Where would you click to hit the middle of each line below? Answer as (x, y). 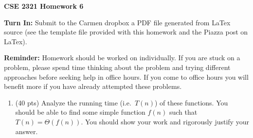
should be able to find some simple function (80, 112)
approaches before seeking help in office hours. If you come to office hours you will (126, 77)
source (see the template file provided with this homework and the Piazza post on (126, 32)
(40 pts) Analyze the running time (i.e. (73, 102)
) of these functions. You (191, 102)
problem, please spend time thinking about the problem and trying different (117, 67)
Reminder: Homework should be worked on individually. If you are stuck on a (122, 58)
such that (183, 112)
